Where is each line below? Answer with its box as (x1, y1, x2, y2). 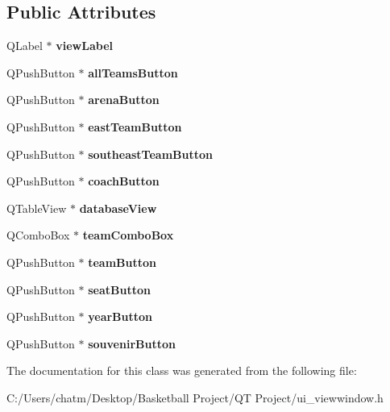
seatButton (88, 281, 151, 298)
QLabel (6, 37, 43, 54)
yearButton (88, 308, 153, 325)
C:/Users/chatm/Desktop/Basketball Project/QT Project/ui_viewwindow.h (6, 389, 384, 406)
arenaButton (88, 91, 160, 108)
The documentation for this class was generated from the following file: (6, 362, 357, 379)
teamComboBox (82, 227, 174, 243)
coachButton (88, 173, 160, 189)
